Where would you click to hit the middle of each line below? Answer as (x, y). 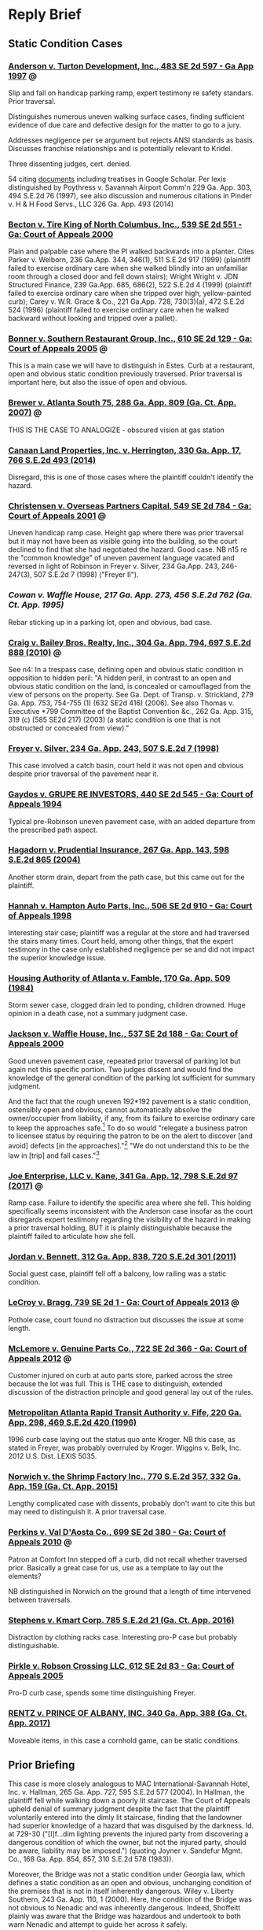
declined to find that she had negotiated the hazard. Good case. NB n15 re (128, 549)
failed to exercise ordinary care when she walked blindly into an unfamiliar (128, 268)
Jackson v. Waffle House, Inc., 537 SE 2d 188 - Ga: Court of (123, 1034)
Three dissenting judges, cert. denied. (70, 164)
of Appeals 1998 (40, 915)
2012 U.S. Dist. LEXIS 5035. (53, 1456)
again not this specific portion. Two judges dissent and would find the (121, 1069)
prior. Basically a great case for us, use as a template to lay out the (116, 1567)
